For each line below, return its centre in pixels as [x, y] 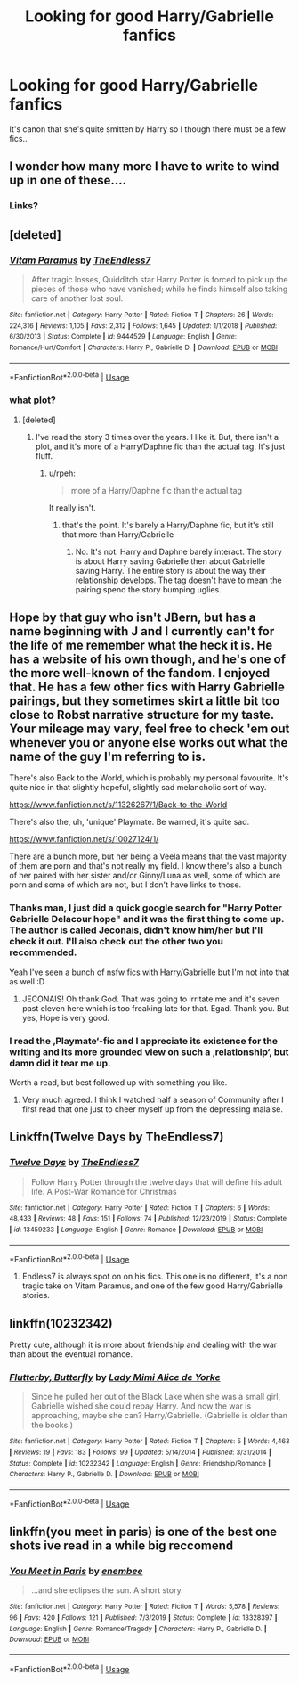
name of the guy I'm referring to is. [108, 756]
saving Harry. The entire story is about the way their [170, 570]
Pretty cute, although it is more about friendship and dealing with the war [143, 1345]
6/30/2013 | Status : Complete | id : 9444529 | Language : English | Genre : [123, 337]
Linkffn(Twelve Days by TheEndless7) [117, 1137]
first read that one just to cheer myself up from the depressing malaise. [152, 1109]
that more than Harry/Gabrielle [118, 534]
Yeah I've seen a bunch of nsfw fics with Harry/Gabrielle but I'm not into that [149, 972]
